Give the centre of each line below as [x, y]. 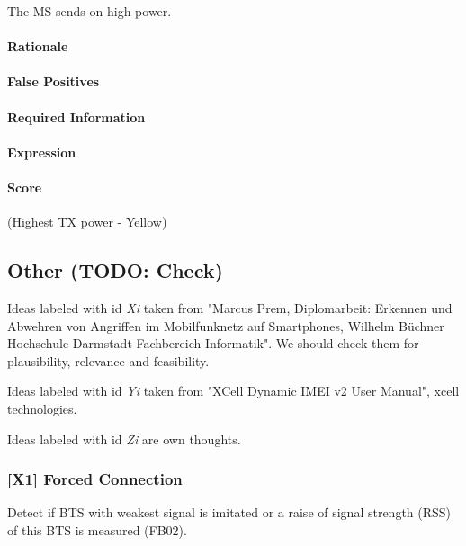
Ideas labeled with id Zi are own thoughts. [124, 439]
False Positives [54, 81]
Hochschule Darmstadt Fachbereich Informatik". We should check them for [213, 343]
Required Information [76, 116]
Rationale [38, 46]
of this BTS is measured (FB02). [97, 529]
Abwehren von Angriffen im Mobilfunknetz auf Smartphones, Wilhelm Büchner [226, 325]
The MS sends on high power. [90, 11]
